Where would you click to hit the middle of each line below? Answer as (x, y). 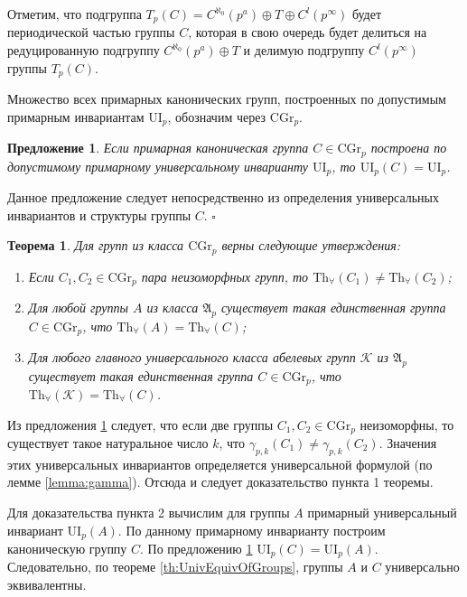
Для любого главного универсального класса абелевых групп (192, 357)
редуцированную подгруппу (84, 50)
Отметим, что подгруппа (75, 14)
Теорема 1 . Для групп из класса (96, 245)
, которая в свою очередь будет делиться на (308, 32)
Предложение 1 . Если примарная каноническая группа (158, 148)
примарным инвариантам (76, 116)
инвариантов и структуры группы (99, 215)
